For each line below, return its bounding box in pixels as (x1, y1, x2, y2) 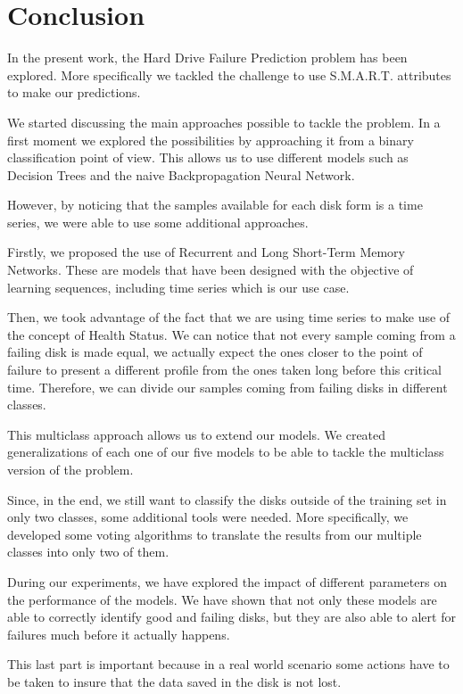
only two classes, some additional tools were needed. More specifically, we (7, 508, 409, 526)
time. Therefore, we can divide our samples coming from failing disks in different (7, 377, 448, 396)
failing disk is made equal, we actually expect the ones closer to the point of (7, 343, 423, 361)
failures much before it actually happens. (7, 624, 230, 643)
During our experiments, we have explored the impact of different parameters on (7, 572, 447, 591)
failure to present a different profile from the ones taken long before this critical (7, 360, 442, 379)
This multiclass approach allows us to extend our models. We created (7, 425, 386, 443)
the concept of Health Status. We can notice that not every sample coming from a (7, 325, 456, 343)
